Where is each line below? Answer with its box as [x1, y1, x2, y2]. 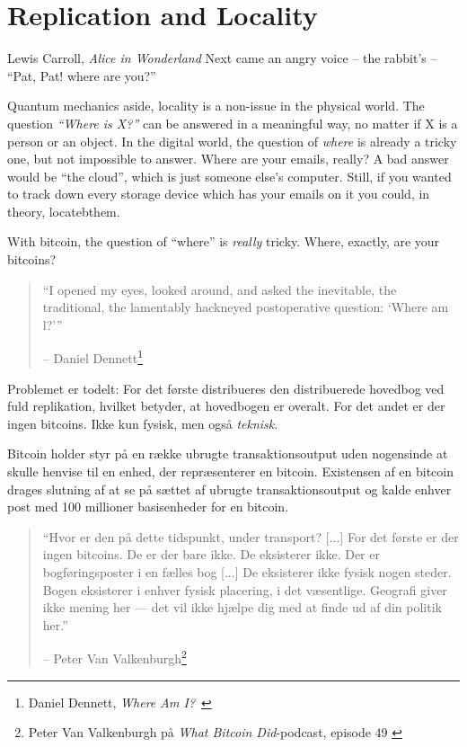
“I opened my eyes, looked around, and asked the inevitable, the [42, 280, 397, 298]
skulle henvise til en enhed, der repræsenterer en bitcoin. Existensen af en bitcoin [7, 462, 454, 481]
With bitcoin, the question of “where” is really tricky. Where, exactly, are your [7, 232, 440, 251]
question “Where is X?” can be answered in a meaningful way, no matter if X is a [7, 113, 458, 132]
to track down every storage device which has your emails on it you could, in [7, 184, 430, 203]
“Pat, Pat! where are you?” [7, 66, 156, 84]
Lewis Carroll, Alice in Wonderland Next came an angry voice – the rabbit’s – [7, 49, 437, 67]
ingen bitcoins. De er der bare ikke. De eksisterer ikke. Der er [42, 545, 380, 564]
